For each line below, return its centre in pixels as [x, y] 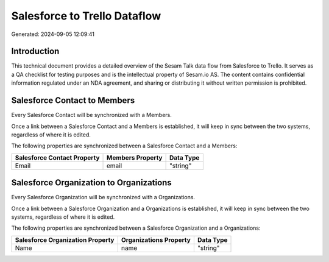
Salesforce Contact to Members [73, 101]
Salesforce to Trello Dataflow [86, 16]
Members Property [134, 157]
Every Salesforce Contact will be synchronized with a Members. [91, 115]
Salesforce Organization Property [65, 239]
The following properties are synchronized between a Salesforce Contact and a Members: [124, 146]
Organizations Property [156, 239]
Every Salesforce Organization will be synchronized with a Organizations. [103, 197]
